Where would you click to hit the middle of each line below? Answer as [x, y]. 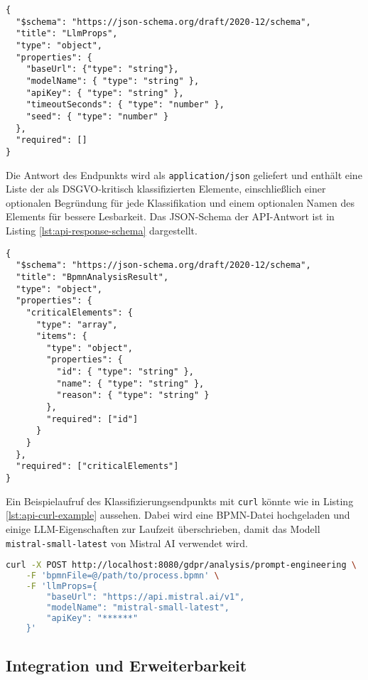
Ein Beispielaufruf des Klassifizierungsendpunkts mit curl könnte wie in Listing [180, 501]
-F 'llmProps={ [61, 586]
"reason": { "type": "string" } [133, 395]
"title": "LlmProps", [67, 34]
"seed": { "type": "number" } [97, 116]
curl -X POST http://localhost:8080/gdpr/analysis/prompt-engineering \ [181, 565]
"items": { [61, 336]
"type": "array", [77, 324]
